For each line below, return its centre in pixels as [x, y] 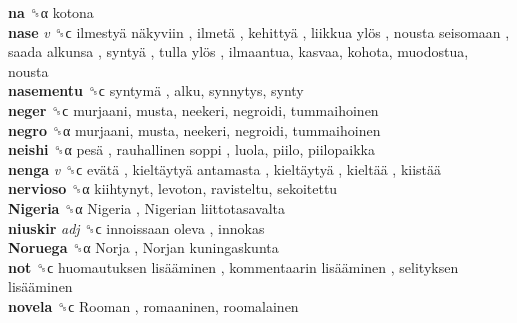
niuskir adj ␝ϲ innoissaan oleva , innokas [136, 227]
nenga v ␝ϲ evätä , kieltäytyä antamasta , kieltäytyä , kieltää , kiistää [225, 168]
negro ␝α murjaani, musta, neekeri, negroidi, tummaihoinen [194, 129]
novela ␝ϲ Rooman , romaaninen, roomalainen [153, 305]
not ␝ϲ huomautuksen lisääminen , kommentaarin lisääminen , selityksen [233, 266]
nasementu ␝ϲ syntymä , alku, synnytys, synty [156, 90]
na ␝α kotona [51, 12]
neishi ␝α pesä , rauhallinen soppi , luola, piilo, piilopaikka [191, 149]
